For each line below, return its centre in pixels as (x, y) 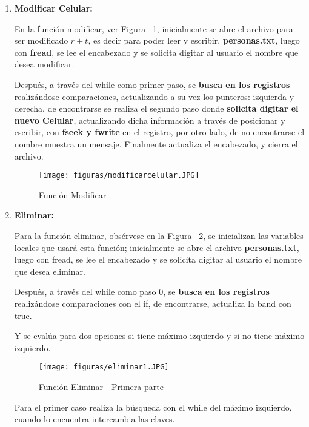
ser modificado (41, 40)
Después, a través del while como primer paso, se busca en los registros (152, 84)
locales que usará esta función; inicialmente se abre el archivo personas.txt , (157, 247)
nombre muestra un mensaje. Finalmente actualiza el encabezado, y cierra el (156, 143)
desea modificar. (44, 64)
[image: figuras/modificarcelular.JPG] (119, 176)
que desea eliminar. (50, 271)
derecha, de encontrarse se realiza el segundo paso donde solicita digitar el (156, 108)
